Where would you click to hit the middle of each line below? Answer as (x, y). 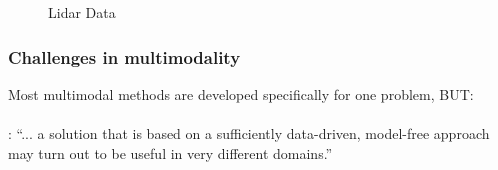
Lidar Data (82, 12)
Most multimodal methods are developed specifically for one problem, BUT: (241, 93)
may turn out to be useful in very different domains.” (170, 152)
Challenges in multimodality (124, 56)
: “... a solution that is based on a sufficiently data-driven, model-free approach (249, 133)
